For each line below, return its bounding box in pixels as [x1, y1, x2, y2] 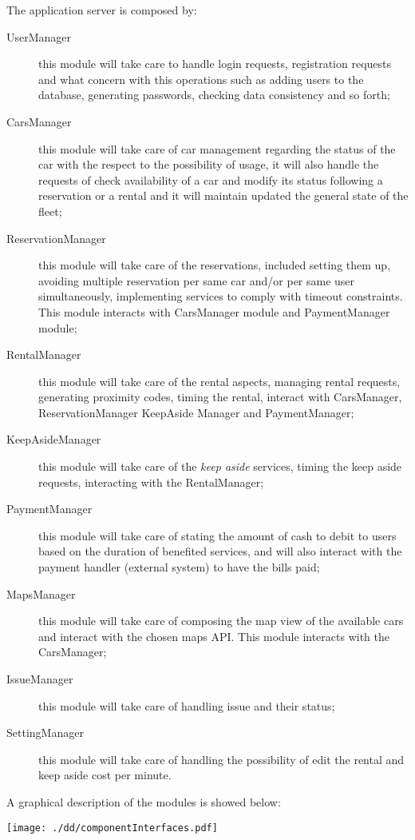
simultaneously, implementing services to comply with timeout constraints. [38, 288, 403, 305]
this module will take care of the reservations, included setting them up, [38, 257, 391, 273]
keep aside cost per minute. [38, 766, 172, 783]
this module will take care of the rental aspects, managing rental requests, [38, 372, 401, 389]
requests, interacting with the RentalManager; [38, 473, 264, 490]
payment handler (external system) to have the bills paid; [38, 559, 320, 575]
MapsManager [6, 585, 76, 602]
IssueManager [6, 671, 73, 687]
